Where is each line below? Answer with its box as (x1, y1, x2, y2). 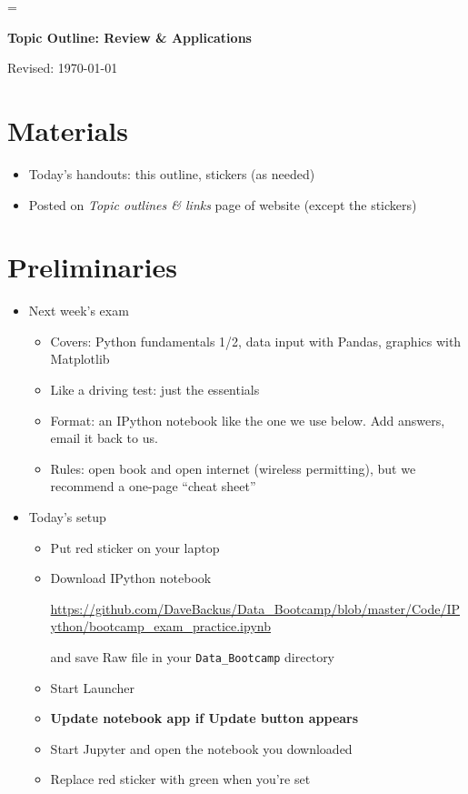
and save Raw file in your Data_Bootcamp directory (50, 647, 335, 666)
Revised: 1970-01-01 (7, 58, 118, 77)
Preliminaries (7, 248, 177, 286)
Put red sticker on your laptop (50, 538, 220, 557)
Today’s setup (28, 507, 106, 526)
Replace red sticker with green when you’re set (50, 769, 311, 789)
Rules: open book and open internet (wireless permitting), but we (50, 458, 416, 477)
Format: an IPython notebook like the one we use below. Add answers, (50, 410, 445, 429)
